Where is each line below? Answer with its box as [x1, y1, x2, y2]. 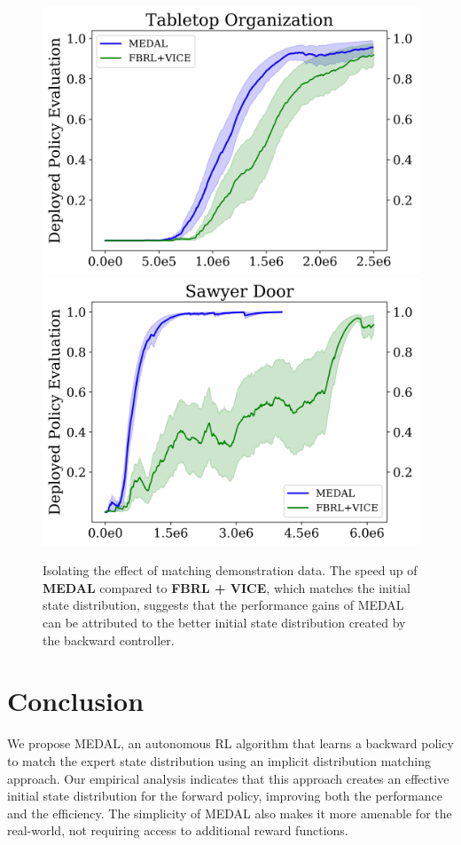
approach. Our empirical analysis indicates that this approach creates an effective [7, 769, 449, 787]
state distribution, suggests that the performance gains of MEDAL [43, 596, 404, 614]
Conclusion [7, 683, 145, 719]
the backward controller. [43, 630, 175, 649]
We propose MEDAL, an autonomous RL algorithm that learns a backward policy [7, 734, 454, 753]
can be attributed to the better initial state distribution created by [43, 613, 406, 631]
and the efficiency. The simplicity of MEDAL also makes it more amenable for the [7, 803, 452, 822]
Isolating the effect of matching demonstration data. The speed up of [43, 561, 418, 580]
